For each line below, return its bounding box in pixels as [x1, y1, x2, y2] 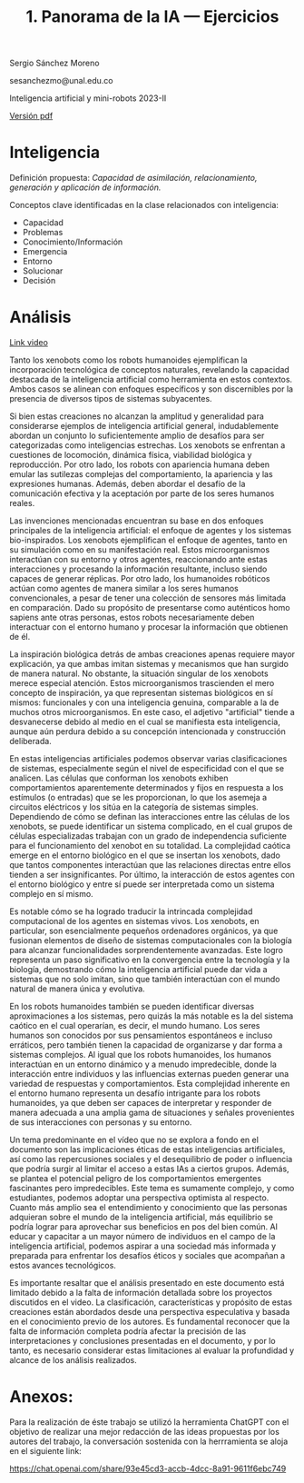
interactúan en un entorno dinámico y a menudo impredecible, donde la [9, 1059, 277, 1070]
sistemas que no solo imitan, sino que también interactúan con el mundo [9, 974, 280, 985]
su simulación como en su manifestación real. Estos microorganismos [9, 544, 270, 555]
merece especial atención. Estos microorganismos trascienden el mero [9, 678, 275, 689]
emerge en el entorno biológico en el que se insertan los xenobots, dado [9, 850, 281, 861]
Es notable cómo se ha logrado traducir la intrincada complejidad [9, 906, 253, 917]
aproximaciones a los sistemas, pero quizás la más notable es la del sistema [9, 1010, 294, 1021]
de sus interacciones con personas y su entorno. [9, 1117, 192, 1128]
